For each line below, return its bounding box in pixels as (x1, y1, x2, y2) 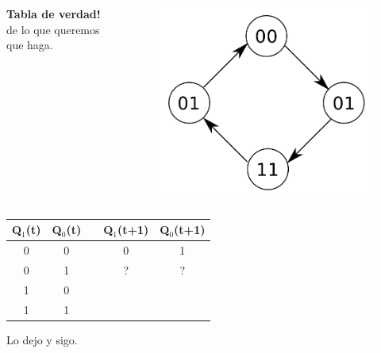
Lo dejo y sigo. (6, 331, 78, 347)
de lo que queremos (6, 21, 100, 37)
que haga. (6, 36, 53, 53)
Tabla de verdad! (6, 6, 101, 21)
